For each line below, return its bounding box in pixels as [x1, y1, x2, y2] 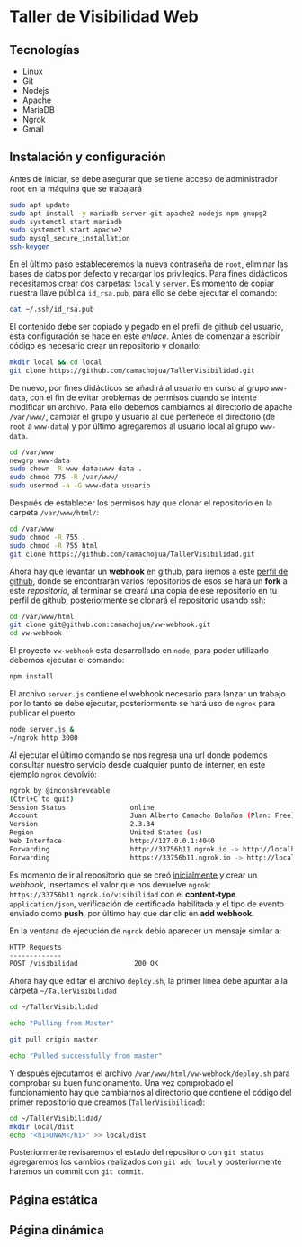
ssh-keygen [9, 242, 50, 251]
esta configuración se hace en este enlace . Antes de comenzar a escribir [9, 331, 280, 341]
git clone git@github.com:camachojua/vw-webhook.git [9, 620, 211, 630]
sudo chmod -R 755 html [9, 541, 99, 551]
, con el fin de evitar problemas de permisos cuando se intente [25, 392, 258, 403]
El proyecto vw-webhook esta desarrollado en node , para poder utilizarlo [9, 645, 270, 656]
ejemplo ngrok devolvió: [9, 769, 97, 779]
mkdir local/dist [9, 1122, 75, 1132]
